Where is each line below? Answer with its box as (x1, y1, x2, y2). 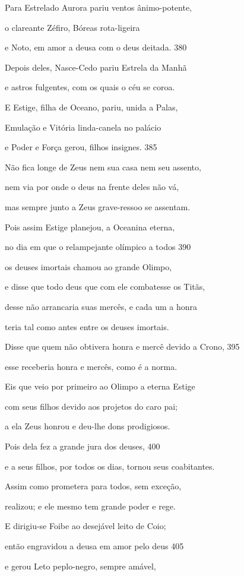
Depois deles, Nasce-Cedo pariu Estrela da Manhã (5, 61, 187, 73)
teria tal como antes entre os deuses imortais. (5, 320, 169, 333)
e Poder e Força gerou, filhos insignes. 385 (5, 141, 157, 153)
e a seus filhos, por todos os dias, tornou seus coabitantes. (5, 460, 215, 472)
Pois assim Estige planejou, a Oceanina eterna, (5, 220, 175, 233)
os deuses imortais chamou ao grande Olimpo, (5, 260, 172, 273)
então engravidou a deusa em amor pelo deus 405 (5, 540, 184, 552)
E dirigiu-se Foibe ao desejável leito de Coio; (5, 520, 166, 532)
